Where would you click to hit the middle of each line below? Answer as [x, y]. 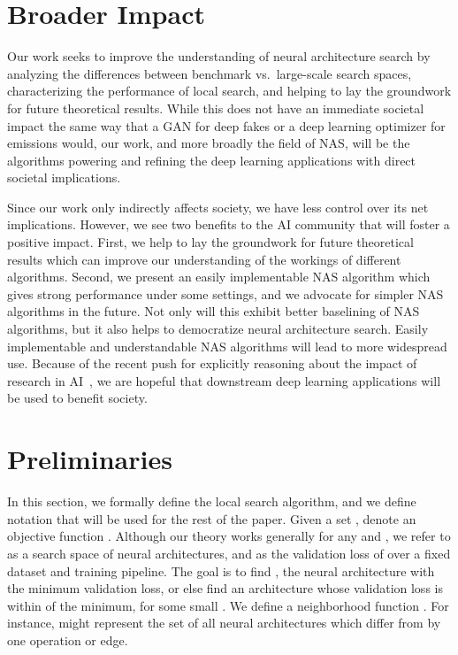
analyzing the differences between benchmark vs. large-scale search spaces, [210, 73]
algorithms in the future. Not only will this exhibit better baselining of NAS [214, 311]
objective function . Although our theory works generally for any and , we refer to [229, 536]
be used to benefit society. [77, 398]
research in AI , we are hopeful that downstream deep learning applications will [224, 380]
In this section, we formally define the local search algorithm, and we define [212, 501]
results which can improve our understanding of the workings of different [204, 259]
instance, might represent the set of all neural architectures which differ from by [224, 623]
